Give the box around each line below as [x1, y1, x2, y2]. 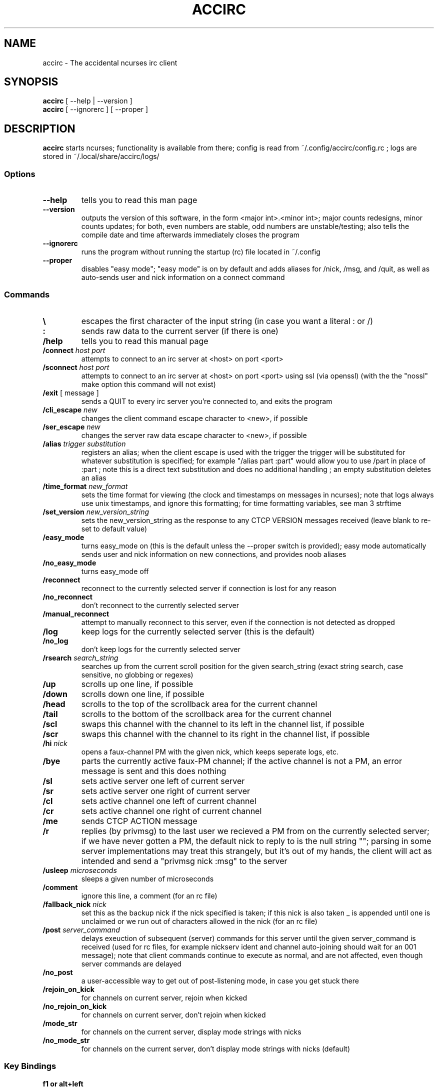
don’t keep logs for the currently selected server [81, 644, 240, 653]
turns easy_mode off [81, 566, 149, 575]
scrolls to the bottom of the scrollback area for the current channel [81, 708, 332, 719]
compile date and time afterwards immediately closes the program [81, 230, 300, 239]
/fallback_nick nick [42, 899, 106, 908]
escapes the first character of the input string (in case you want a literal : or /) [81, 315, 373, 326]
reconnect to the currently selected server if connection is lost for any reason [81, 583, 336, 592]
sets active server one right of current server [81, 785, 250, 796]
